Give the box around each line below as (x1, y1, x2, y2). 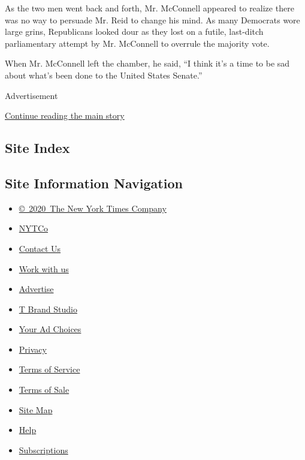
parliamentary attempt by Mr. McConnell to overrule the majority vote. (5, 37, 270, 49)
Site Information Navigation (5, 173, 183, 192)
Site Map (19, 403, 53, 416)
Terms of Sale (19, 383, 70, 396)
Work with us (19, 262, 69, 275)
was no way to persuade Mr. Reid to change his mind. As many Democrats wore (5, 13, 300, 26)
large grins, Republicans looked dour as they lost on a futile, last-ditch (5, 25, 264, 38)
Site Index (5, 139, 70, 157)
